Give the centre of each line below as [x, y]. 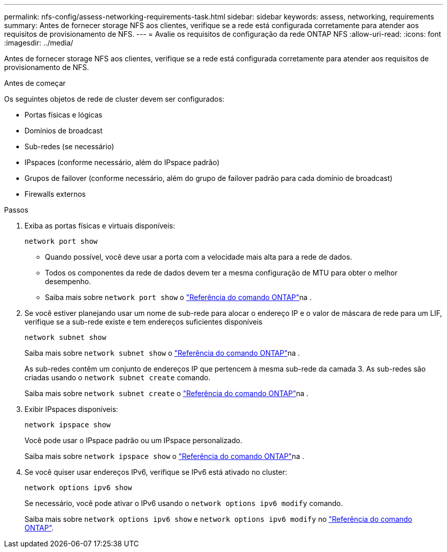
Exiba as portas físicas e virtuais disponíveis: [100, 226]
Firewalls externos [55, 194]
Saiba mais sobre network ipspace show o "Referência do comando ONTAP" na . [164, 456]
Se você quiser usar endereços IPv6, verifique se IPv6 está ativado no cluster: [156, 472]
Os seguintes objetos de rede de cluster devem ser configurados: [114, 99]
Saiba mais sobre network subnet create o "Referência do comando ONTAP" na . [167, 393]
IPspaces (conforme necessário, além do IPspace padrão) [122, 162]
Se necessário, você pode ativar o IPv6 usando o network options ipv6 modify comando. [184, 503]
